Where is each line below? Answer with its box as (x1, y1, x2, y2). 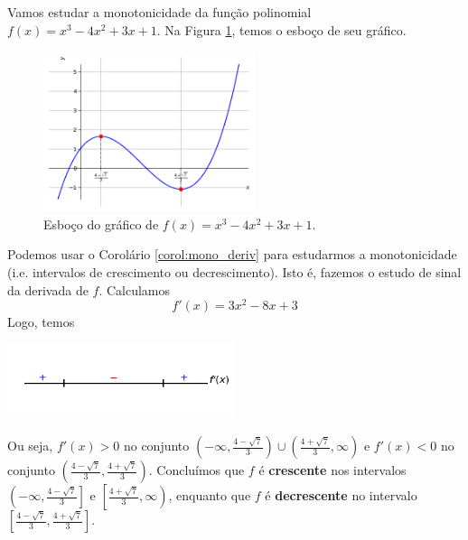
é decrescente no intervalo (265, 486, 417, 504)
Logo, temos (7, 312, 75, 331)
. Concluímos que (148, 461, 245, 479)
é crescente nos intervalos (258, 461, 407, 479)
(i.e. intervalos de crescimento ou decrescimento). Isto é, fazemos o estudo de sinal (7, 263, 462, 282)
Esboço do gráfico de (43, 214, 159, 233)
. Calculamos (98, 280, 171, 299)
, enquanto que (168, 486, 251, 504)
